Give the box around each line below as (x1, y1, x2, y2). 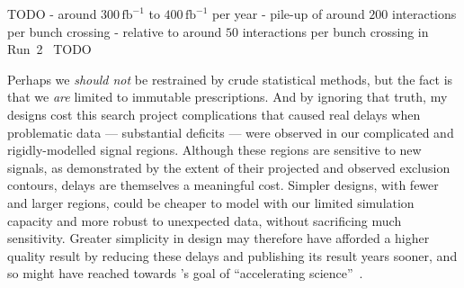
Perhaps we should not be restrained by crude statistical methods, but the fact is (7, 69, 453, 88)
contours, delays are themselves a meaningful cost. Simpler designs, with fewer (7, 175, 439, 194)
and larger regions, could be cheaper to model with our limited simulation (7, 193, 415, 211)
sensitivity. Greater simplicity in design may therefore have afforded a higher (7, 229, 430, 247)
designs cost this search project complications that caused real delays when (7, 104, 421, 123)
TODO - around (7, 4, 97, 22)
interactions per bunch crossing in (242, 22, 429, 40)
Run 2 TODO (7, 40, 92, 58)
